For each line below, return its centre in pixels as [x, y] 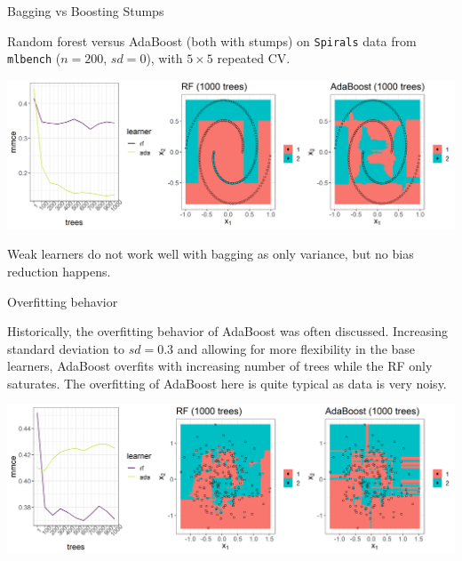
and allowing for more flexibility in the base [296, 348]
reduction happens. [59, 271]
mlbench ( [34, 58]
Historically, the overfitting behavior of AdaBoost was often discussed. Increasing [227, 331]
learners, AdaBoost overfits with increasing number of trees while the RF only [220, 366]
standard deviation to [66, 348]
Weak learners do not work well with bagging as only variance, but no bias [211, 254]
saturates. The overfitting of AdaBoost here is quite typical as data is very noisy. [227, 383]
